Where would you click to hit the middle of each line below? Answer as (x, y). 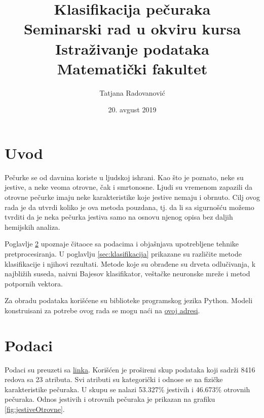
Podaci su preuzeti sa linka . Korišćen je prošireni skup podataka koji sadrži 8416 (130, 369)
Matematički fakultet (132, 68)
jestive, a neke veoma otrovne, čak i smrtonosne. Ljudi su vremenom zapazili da (129, 187)
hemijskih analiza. (32, 226)
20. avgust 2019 (132, 110)
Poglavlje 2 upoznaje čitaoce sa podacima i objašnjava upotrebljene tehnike (122, 244)
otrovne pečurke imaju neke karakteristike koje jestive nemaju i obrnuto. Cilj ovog (132, 197)
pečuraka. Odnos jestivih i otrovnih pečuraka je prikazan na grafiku (110, 399)
